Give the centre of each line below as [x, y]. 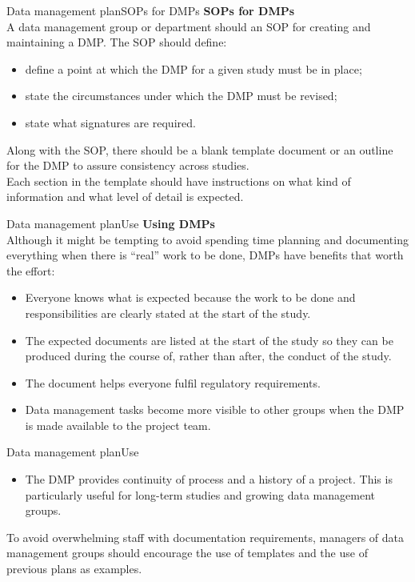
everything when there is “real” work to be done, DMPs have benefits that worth [205, 255]
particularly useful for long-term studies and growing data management [200, 494]
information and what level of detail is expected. [125, 197]
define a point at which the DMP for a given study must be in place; [194, 68]
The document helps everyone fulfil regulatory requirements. [173, 382]
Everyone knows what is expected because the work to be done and [190, 297]
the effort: [31, 270]
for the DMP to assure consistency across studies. [128, 165]
